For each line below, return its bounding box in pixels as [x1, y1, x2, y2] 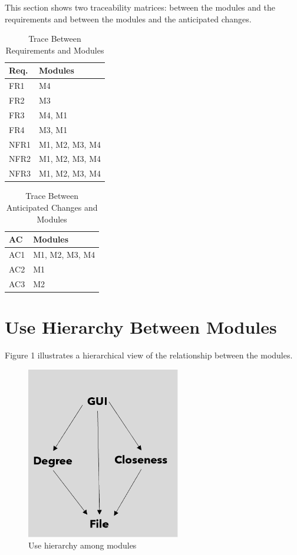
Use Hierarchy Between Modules [5, 314, 277, 338]
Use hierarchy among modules [28, 539, 137, 551]
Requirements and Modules [5, 44, 104, 56]
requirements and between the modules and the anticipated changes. [5, 12, 252, 25]
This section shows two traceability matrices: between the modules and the [5, 1, 275, 13]
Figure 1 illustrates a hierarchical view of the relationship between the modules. [5, 348, 293, 361]
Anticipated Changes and [6, 201, 98, 213]
